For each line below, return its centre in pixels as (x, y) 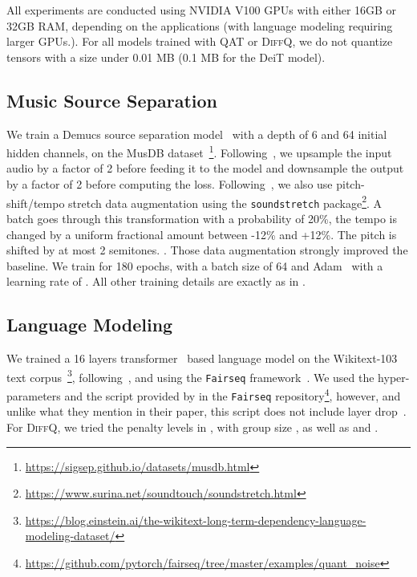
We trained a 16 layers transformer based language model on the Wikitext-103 (202, 358)
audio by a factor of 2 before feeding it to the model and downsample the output (205, 168)
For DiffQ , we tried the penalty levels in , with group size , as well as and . (192, 427)
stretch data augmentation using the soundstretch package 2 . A (225, 201)
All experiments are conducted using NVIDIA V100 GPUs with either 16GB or (202, 10)
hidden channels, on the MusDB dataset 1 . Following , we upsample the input (199, 151)
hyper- (394, 377)
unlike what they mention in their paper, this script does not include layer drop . (206, 411)
